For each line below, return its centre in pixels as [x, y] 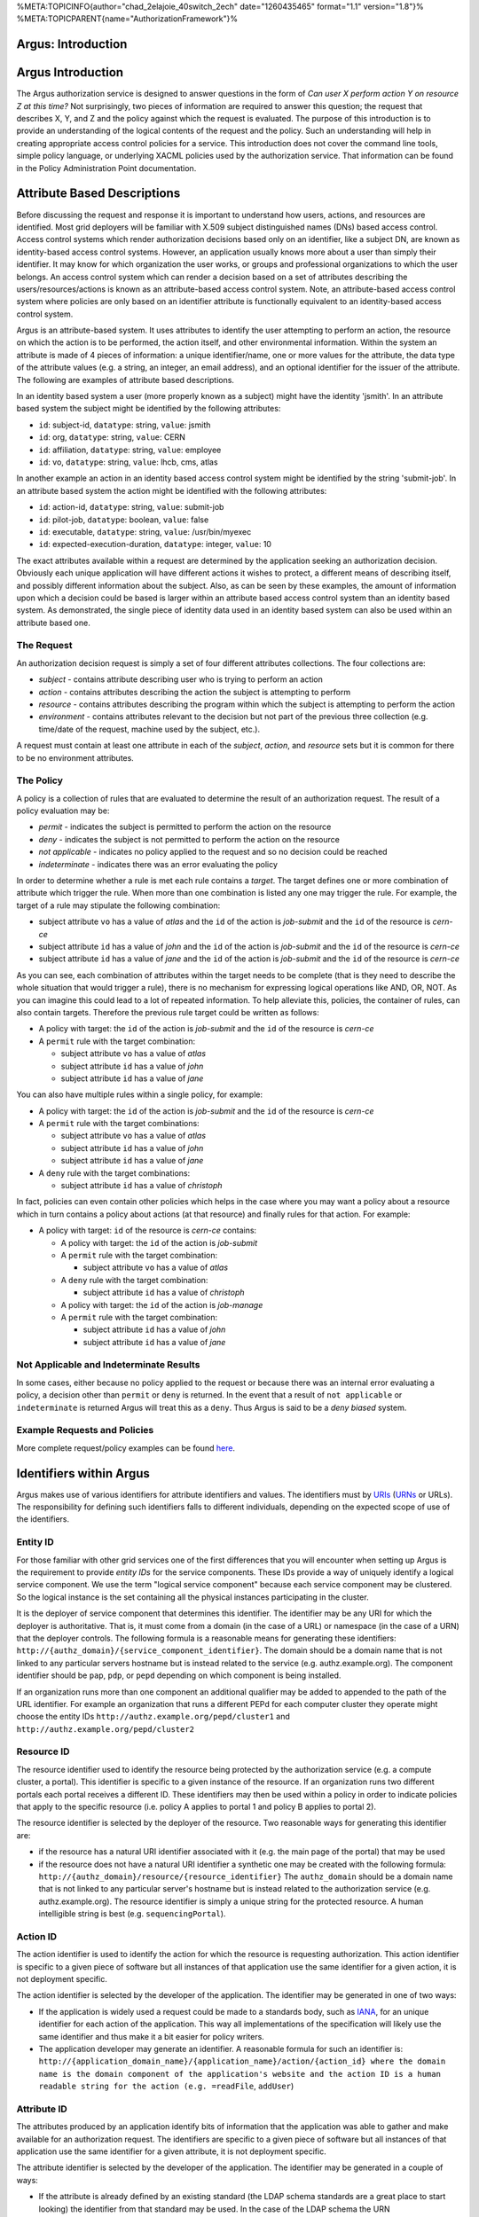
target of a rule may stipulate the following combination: [118, 905]
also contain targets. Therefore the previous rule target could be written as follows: [168, 1012]
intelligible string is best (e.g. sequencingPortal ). [132, 1914]
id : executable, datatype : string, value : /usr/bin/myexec [145, 531]
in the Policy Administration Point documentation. [106, 168]
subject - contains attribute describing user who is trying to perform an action [181, 679]
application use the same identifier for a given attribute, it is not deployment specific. [172, 2151]
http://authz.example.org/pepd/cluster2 [106, 1729]
